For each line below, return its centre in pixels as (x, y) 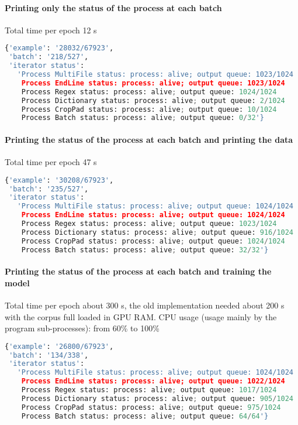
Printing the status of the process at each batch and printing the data (149, 139)
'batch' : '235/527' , (49, 189)
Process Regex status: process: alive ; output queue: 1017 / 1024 (149, 390)
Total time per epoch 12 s (51, 30)
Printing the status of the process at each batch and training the (138, 271)
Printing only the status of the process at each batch (113, 7)
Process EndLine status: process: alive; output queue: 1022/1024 (153, 381)
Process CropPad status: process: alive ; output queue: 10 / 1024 (149, 109)
